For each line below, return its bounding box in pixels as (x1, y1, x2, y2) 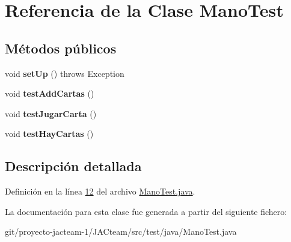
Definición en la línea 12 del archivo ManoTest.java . (5, 185, 195, 198)
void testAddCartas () (5, 87, 94, 100)
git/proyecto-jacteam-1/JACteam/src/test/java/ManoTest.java (5, 225, 237, 238)
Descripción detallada (5, 157, 142, 175)
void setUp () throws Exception (5, 67, 124, 79)
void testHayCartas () (5, 127, 94, 140)
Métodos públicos (5, 38, 117, 57)
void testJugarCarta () (5, 107, 97, 119)
